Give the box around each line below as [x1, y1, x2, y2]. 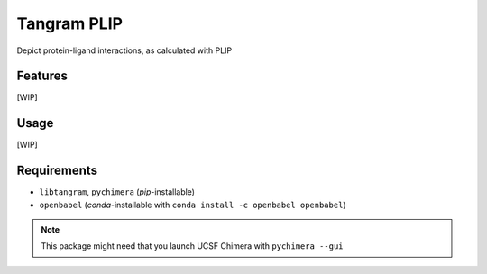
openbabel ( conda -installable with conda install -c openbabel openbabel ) [39, 199, 346, 210]
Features [16, 68, 68, 84]
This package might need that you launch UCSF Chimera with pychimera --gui [41, 241, 344, 251]
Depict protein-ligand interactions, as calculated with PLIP [16, 45, 233, 56]
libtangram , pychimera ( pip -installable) [39, 187, 196, 197]
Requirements [16, 163, 98, 178]
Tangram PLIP [16, 14, 124, 33]
